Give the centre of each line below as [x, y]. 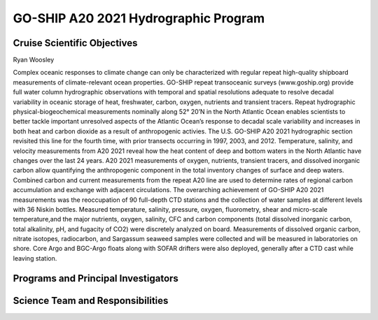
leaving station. [35, 258]
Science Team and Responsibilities [91, 300]
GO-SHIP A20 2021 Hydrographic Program [139, 18]
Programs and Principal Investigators [96, 278]
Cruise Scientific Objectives [75, 43]
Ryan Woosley [34, 60]
